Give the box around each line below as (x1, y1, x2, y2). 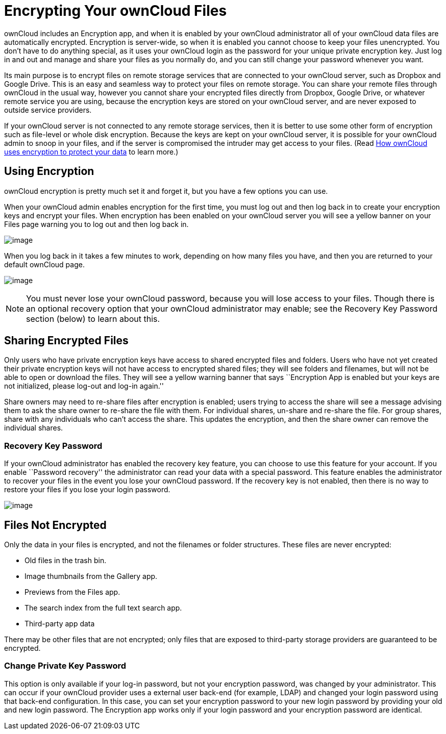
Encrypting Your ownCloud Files (4, 2, 227, 19)
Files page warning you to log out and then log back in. (4, 219, 189, 229)
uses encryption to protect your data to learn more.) (4, 147, 179, 156)
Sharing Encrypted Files (4, 334, 129, 347)
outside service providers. (4, 105, 92, 114)
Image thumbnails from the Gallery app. (24, 572, 158, 581)
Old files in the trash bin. (24, 556, 107, 565)
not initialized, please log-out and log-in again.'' (4, 382, 164, 391)
